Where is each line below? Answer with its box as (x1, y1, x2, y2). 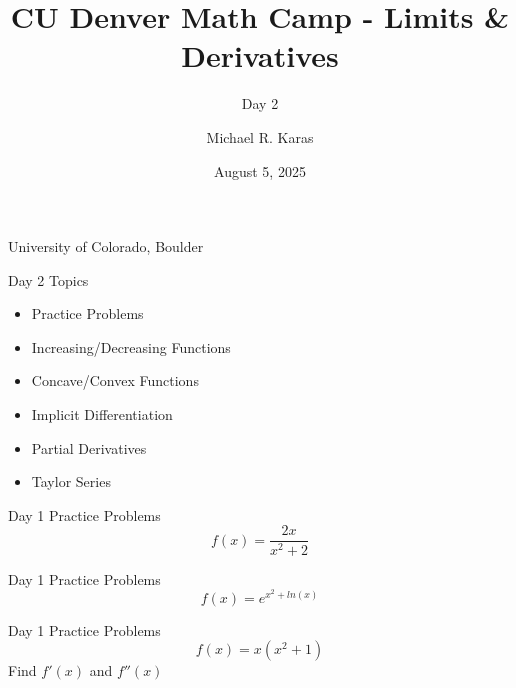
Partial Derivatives (31, 437, 147, 458)
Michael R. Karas (206, 126, 314, 147)
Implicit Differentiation (31, 404, 173, 425)
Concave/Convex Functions (31, 370, 199, 391)
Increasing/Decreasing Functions (31, 336, 231, 357)
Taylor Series (31, 471, 111, 492)
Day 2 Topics (8, 269, 89, 290)
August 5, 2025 (214, 160, 306, 181)
